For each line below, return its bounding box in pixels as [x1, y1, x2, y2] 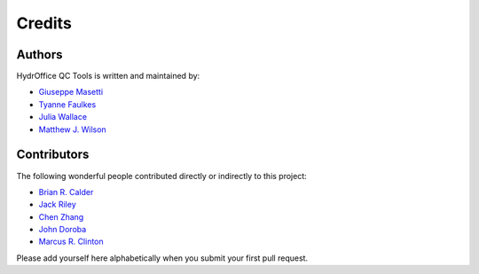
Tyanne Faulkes [38, 98, 97, 110]
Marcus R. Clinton [38, 236, 104, 247]
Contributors [16, 147, 90, 162]
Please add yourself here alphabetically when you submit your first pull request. [16, 253, 309, 263]
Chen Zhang [38, 211, 84, 222]
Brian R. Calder [38, 186, 94, 197]
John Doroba [38, 224, 87, 235]
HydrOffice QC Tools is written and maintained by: [16, 71, 200, 82]
